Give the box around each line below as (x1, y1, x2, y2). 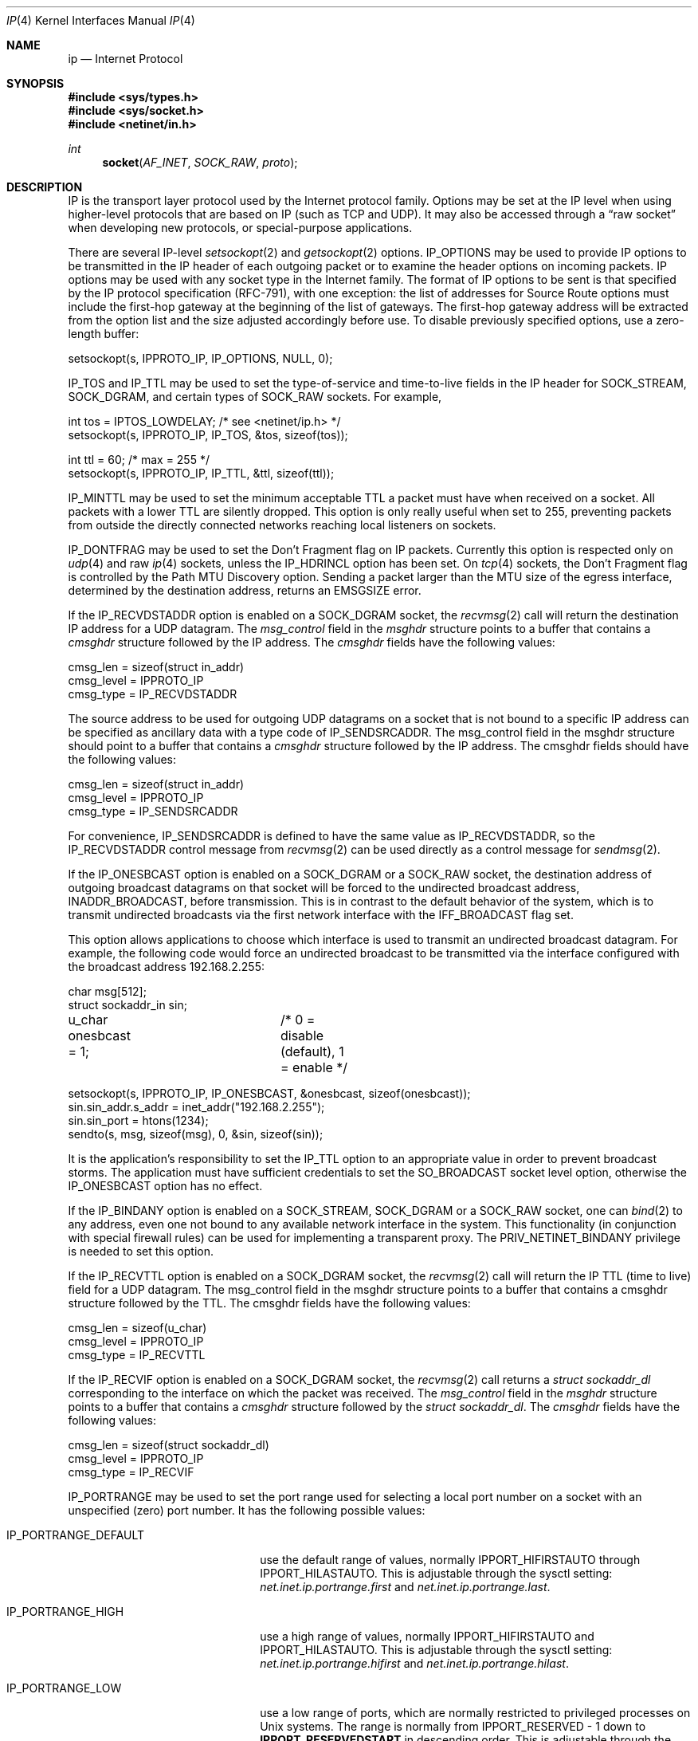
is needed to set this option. (68, 1244, 214, 1258)
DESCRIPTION (6, 180, 83, 194)
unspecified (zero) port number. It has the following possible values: (68, 1503, 425, 1517)
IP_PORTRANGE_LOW (6, 1681, 122, 1695)
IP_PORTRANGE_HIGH (6, 1605, 124, 1618)
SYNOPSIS (6, 77, 65, 90)
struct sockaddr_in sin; (68, 998, 187, 1012)
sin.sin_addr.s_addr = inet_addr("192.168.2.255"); (68, 1100, 325, 1114)
